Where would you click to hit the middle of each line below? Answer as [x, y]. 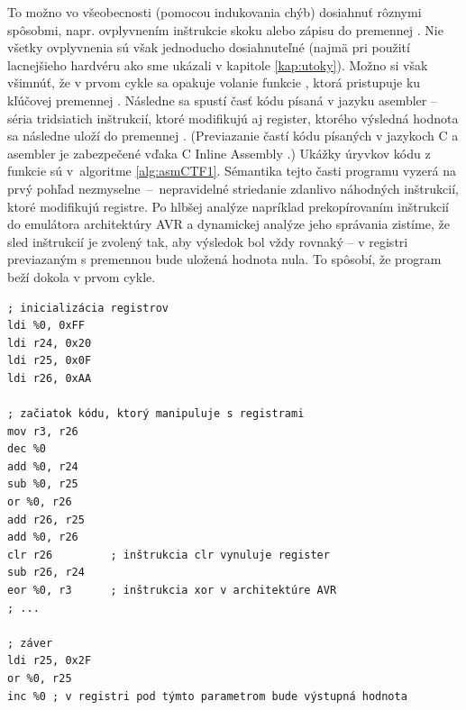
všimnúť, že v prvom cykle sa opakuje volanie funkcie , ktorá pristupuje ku [214, 82]
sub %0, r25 [43, 484]
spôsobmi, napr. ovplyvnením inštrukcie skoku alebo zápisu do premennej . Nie [225, 29]
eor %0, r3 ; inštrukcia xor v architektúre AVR [172, 590]
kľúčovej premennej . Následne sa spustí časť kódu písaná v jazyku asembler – [222, 100]
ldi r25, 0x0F [50, 361]
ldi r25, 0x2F [50, 661]
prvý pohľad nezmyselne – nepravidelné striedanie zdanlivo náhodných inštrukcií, [233, 188]
